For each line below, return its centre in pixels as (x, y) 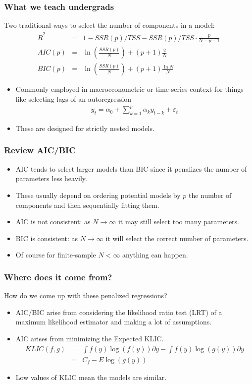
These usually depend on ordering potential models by (98, 195)
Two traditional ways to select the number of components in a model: (109, 25)
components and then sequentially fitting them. (87, 205)
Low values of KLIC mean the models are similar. (91, 377)
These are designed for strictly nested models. (85, 128)
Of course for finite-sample (56, 255)
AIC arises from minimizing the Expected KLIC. (90, 338)
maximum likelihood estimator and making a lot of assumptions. (114, 322)
